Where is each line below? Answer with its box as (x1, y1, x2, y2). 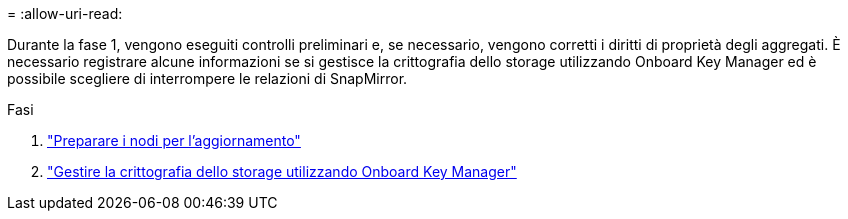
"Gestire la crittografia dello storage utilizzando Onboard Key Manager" (47, 163, 517, 180)
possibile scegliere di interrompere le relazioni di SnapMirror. (7, 70, 408, 87)
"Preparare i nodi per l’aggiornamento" (47, 132, 301, 149)
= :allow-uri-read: (7, 5, 123, 22)
